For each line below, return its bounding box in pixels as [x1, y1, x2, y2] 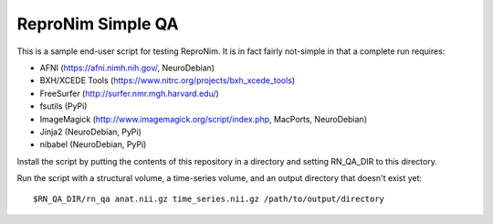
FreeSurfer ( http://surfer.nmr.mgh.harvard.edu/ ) [39, 88, 219, 99]
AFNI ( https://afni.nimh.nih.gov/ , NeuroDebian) [39, 62, 215, 73]
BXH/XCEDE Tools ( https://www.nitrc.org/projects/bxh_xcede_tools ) [39, 75, 296, 86]
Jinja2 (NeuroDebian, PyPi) [39, 126, 142, 137]
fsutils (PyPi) [39, 101, 88, 112]
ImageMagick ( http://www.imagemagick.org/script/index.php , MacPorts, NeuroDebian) [39, 113, 367, 124]
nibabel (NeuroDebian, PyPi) [39, 139, 147, 150]
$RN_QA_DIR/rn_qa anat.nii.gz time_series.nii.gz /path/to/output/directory [33, 194, 385, 205]
